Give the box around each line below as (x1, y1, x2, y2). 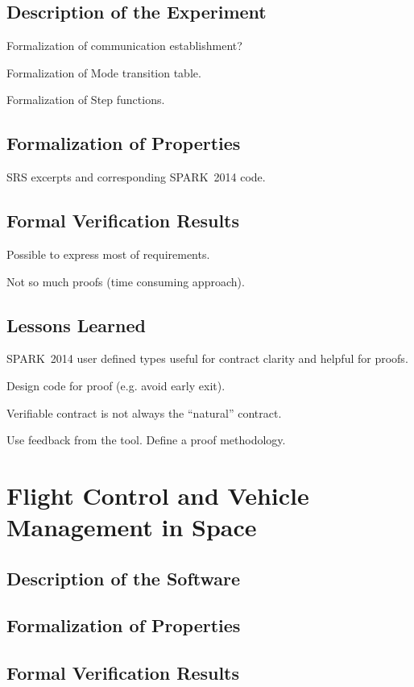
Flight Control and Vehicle (6, 478, 309, 511)
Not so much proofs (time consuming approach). (6, 273, 245, 289)
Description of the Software (6, 565, 241, 590)
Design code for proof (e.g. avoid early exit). (6, 377, 226, 393)
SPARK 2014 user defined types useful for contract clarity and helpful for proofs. (6, 350, 408, 367)
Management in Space (6, 510, 257, 543)
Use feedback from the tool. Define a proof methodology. (6, 431, 286, 448)
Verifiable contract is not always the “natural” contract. (6, 404, 282, 421)
